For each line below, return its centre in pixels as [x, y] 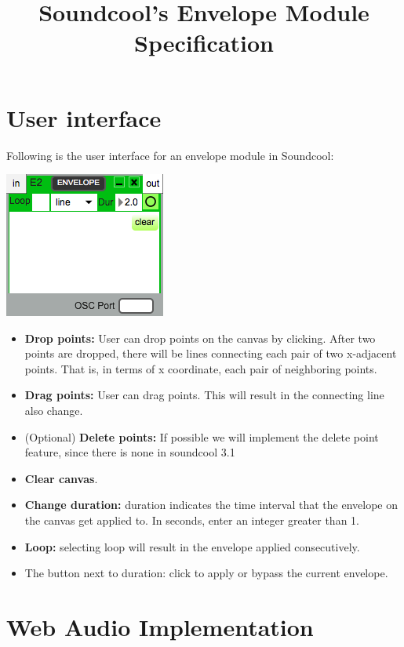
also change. [54, 411]
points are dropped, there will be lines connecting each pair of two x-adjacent [211, 353]
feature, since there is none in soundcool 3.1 [130, 452]
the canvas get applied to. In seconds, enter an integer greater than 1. [192, 520]
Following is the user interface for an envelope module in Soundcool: [170, 155]
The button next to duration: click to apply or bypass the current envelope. [206, 573]
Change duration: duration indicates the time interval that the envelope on [211, 505]
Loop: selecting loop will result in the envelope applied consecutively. [192, 546]
